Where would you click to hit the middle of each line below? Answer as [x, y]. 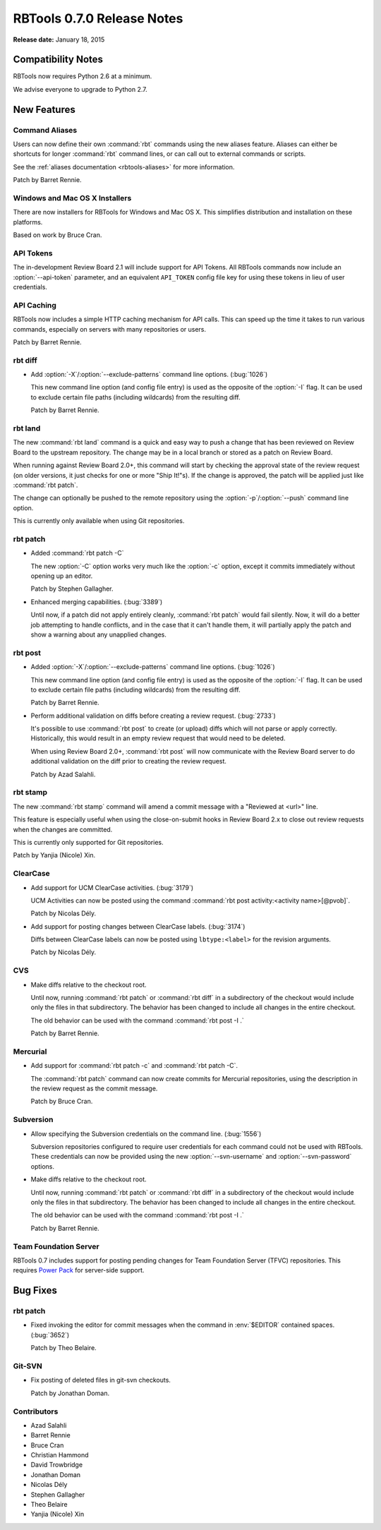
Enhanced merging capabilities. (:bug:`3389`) [97, 602]
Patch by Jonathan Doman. [70, 1393]
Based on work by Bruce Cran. [58, 235]
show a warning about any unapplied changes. [99, 634]
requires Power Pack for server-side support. [79, 1270]
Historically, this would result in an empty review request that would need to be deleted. [158, 738]
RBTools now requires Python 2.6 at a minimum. [83, 76]
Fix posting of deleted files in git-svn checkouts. [101, 1380]
